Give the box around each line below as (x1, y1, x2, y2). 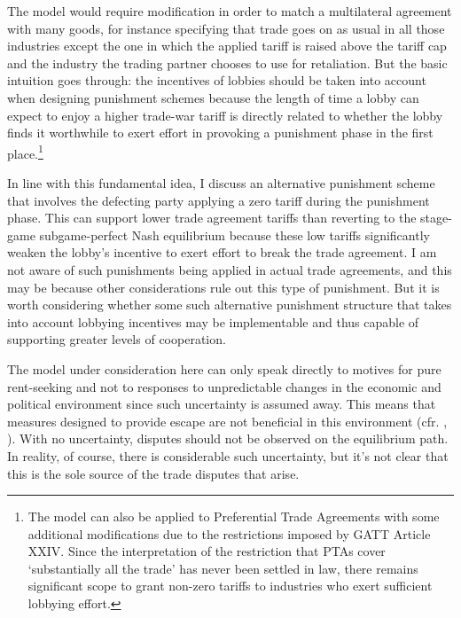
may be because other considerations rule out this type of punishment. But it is (7, 278, 440, 296)
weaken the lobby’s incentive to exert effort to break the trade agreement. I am (7, 243, 437, 262)
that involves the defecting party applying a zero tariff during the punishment (7, 191, 430, 209)
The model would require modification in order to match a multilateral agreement (7, 2, 452, 20)
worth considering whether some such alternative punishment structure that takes (7, 295, 452, 314)
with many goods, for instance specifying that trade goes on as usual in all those (7, 19, 445, 37)
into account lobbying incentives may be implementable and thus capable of (7, 312, 419, 331)
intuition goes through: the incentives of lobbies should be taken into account (7, 71, 426, 90)
